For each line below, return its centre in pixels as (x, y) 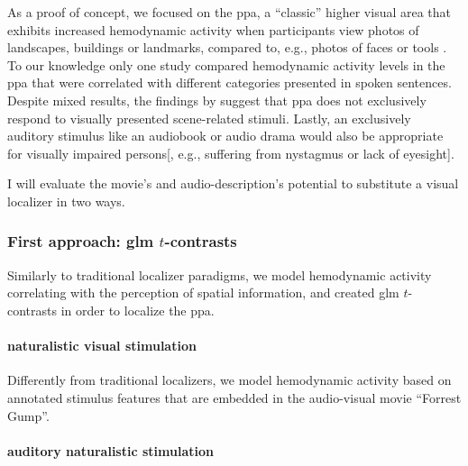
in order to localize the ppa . (138, 310)
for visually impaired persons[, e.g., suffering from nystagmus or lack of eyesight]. (231, 153)
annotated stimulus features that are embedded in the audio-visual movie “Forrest (234, 397)
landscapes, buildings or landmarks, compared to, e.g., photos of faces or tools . (227, 47)
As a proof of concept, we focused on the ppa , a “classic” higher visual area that (229, 12)
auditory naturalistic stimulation (110, 450)
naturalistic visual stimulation (102, 346)
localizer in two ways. (66, 201)
